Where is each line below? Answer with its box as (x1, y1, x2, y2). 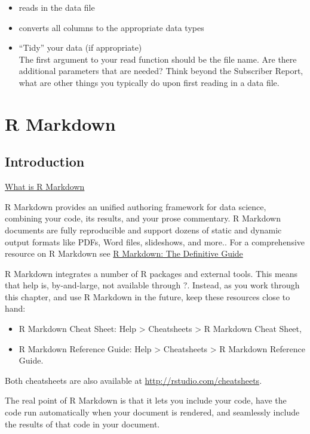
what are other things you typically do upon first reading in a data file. (19, 76, 280, 88)
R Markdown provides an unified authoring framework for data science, (5, 200, 266, 213)
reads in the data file (19, 1, 95, 13)
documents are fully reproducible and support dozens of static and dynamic (5, 223, 282, 236)
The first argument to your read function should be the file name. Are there (19, 53, 297, 65)
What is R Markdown (5, 180, 85, 193)
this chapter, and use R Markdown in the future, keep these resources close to (5, 290, 290, 303)
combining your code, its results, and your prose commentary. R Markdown (5, 212, 281, 224)
